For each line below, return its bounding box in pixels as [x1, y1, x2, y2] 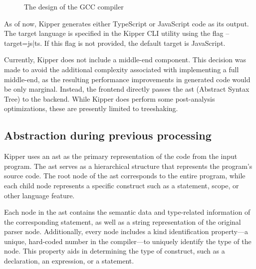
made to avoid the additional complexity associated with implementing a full [4, 64, 239, 74]
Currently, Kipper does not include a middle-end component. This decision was [4, 54, 246, 65]
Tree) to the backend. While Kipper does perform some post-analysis [4, 93, 215, 104]
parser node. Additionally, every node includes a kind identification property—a [4, 226, 248, 237]
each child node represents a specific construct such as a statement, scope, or [4, 180, 239, 190]
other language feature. [4, 190, 75, 200]
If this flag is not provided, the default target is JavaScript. [44, 37, 226, 48]
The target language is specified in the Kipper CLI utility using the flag [4, 28, 224, 38]
